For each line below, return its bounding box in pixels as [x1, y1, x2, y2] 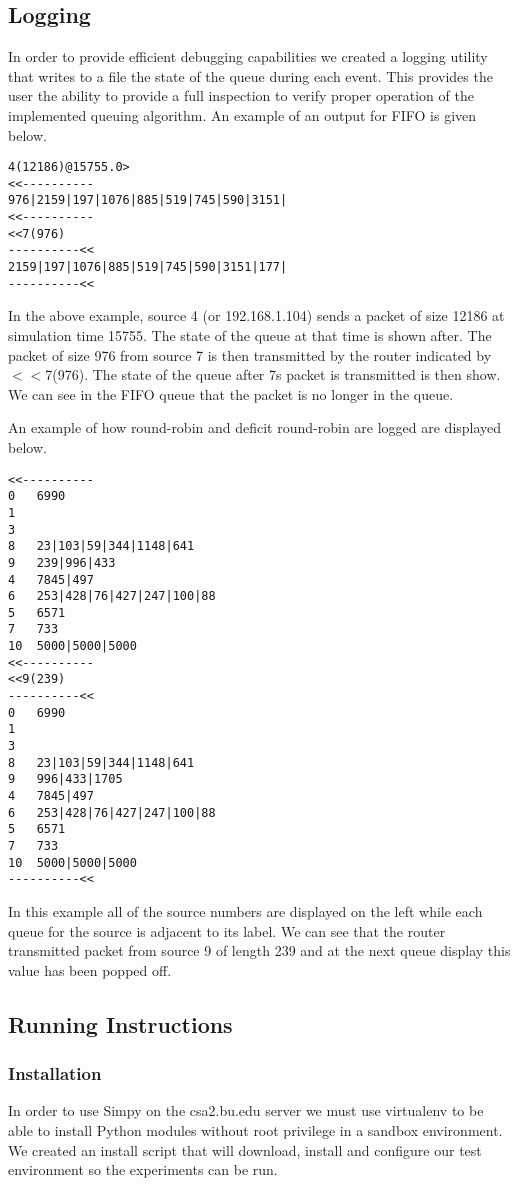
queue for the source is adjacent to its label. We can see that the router [8, 920, 446, 941]
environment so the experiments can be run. [8, 1159, 278, 1180]
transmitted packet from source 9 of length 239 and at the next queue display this [8, 940, 511, 961]
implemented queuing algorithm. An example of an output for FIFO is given [8, 104, 477, 125]
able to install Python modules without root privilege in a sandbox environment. [8, 1119, 503, 1140]
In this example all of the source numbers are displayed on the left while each [8, 900, 483, 921]
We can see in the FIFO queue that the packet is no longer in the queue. [8, 383, 454, 404]
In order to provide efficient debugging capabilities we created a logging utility [8, 46, 488, 67]
